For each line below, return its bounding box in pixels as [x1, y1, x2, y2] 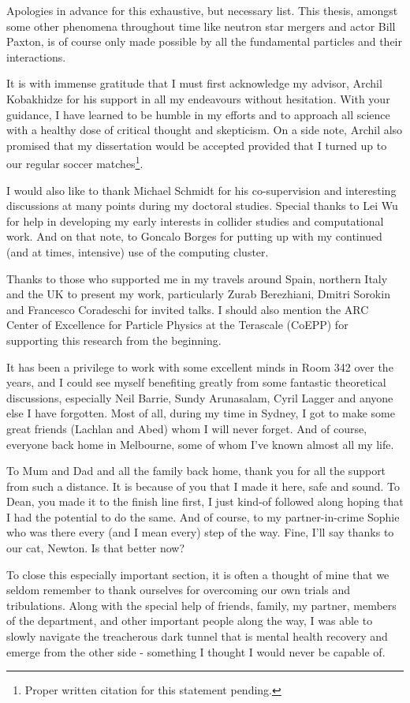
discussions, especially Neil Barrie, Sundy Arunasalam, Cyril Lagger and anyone [6, 389, 393, 406]
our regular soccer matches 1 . [6, 153, 143, 171]
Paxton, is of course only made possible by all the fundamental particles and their [6, 33, 402, 50]
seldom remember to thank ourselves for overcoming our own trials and [6, 581, 351, 598]
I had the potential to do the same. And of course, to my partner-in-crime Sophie [6, 508, 400, 525]
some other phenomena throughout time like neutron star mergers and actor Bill [6, 17, 396, 34]
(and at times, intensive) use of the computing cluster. [6, 243, 269, 260]
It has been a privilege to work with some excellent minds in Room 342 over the [6, 358, 393, 375]
